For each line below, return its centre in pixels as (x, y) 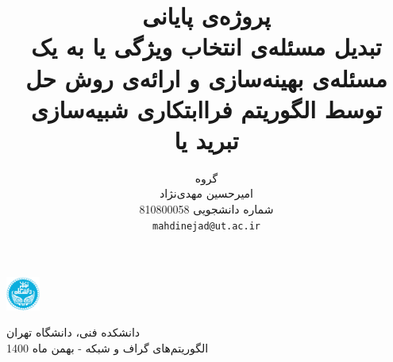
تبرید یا (206, 139)
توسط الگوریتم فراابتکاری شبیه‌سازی (206, 108)
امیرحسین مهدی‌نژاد (206, 193)
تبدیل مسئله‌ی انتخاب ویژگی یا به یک (206, 46)
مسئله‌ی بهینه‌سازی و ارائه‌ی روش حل (206, 77)
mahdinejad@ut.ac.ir (206, 226)
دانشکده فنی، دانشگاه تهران (73, 332)
